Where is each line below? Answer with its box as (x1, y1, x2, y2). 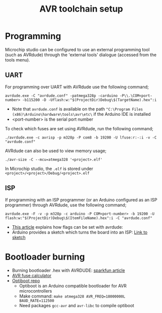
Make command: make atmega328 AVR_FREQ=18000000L (19, 293, 126, 299)
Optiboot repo (12, 278, 40, 283)
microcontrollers (19, 288, 52, 294)
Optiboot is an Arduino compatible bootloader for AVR (19, 282, 127, 289)
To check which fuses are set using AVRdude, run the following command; (5, 125, 153, 131)
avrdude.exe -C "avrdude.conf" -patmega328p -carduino (5, 93, 118, 98)
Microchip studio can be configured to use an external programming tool (5, 47, 150, 52)
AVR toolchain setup (39, 3, 123, 15)
